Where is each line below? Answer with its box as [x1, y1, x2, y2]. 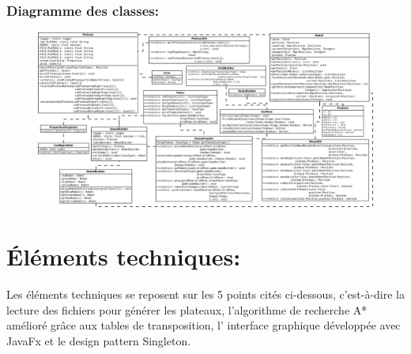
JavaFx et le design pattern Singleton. [6, 333, 191, 348]
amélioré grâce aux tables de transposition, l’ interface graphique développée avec [6, 317, 401, 333]
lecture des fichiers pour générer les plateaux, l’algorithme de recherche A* [6, 301, 368, 318]
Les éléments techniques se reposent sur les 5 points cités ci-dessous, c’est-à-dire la [6, 286, 405, 303]
